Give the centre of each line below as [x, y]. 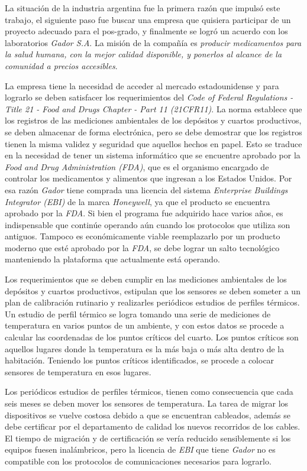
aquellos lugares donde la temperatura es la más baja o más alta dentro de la [145, 348]
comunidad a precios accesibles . [61, 65]
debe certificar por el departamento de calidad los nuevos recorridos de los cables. [153, 426]
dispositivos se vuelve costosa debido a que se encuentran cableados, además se [148, 415]
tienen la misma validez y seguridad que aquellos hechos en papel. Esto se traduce [153, 143]
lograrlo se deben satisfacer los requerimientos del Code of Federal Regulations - [149, 97]
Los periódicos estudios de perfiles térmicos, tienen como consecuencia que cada [149, 392]
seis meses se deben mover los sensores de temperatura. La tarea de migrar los [147, 403]
